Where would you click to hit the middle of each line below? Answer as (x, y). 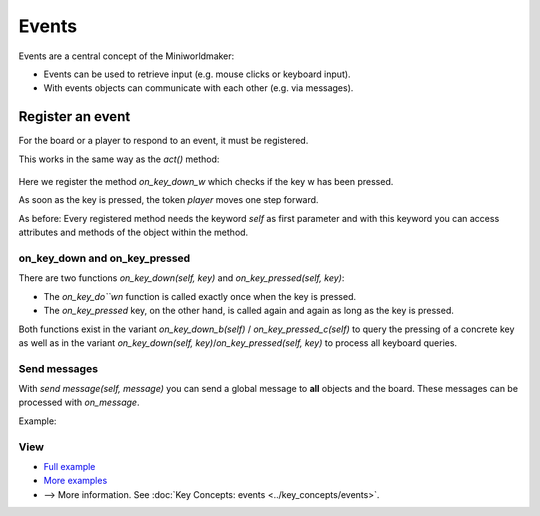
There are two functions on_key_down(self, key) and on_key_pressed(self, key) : (181, 278)
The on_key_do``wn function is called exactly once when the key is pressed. (200, 296)
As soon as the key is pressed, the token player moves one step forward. (168, 200)
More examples (75, 481)
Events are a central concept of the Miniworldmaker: (126, 56)
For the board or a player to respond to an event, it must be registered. (163, 141)
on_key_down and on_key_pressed (104, 258)
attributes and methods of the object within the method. (133, 232)
